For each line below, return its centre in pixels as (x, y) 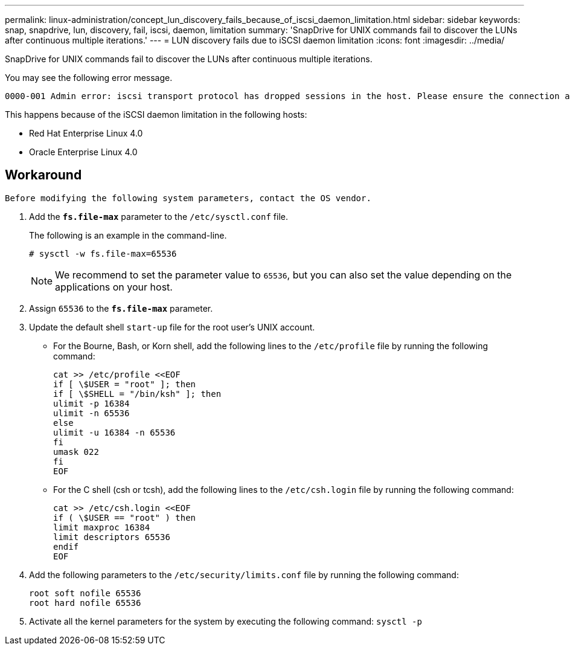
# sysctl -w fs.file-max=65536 (103, 253)
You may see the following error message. (89, 78)
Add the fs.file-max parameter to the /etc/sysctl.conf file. (159, 216)
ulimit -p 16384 (91, 403)
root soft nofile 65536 (85, 593)
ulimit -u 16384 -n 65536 (114, 432)
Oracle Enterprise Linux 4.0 (83, 152)
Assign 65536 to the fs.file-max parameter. (121, 308)
